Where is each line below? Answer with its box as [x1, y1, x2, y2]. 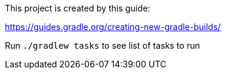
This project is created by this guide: [5, 3, 150, 13]
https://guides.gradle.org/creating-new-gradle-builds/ [5, 22, 221, 32]
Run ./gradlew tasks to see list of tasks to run [5, 40, 201, 51]
